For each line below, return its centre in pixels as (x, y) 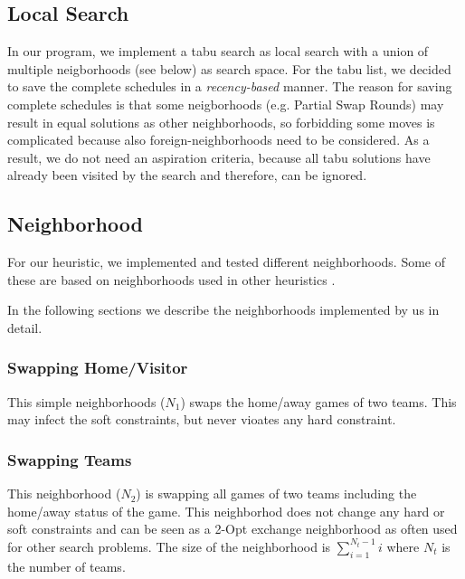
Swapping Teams (70, 459)
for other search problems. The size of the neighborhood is (169, 546)
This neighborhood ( (64, 494)
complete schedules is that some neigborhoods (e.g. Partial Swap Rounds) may (226, 104)
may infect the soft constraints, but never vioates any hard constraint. (202, 419)
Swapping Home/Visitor (98, 368)
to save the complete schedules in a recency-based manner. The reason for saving (230, 86)
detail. (25, 327)
